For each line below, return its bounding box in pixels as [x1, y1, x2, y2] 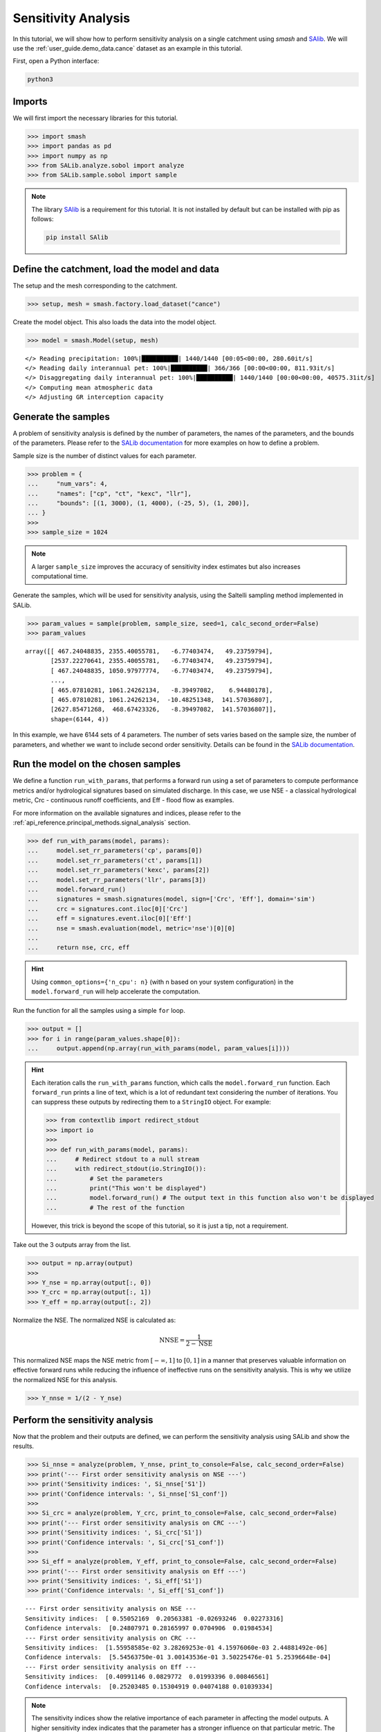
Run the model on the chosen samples [12, 759, 181, 770]
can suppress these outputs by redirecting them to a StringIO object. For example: [31, 1098, 271, 1106]
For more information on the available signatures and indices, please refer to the [12, 808, 241, 817]
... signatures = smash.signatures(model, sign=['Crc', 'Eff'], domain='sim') [27, 895, 316, 903]
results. [12, 1442, 35, 1451]
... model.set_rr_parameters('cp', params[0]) [27, 847, 203, 855]
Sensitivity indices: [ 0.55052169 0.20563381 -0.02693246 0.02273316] [25, 1614, 284, 1623]
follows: [31, 215, 54, 223]
